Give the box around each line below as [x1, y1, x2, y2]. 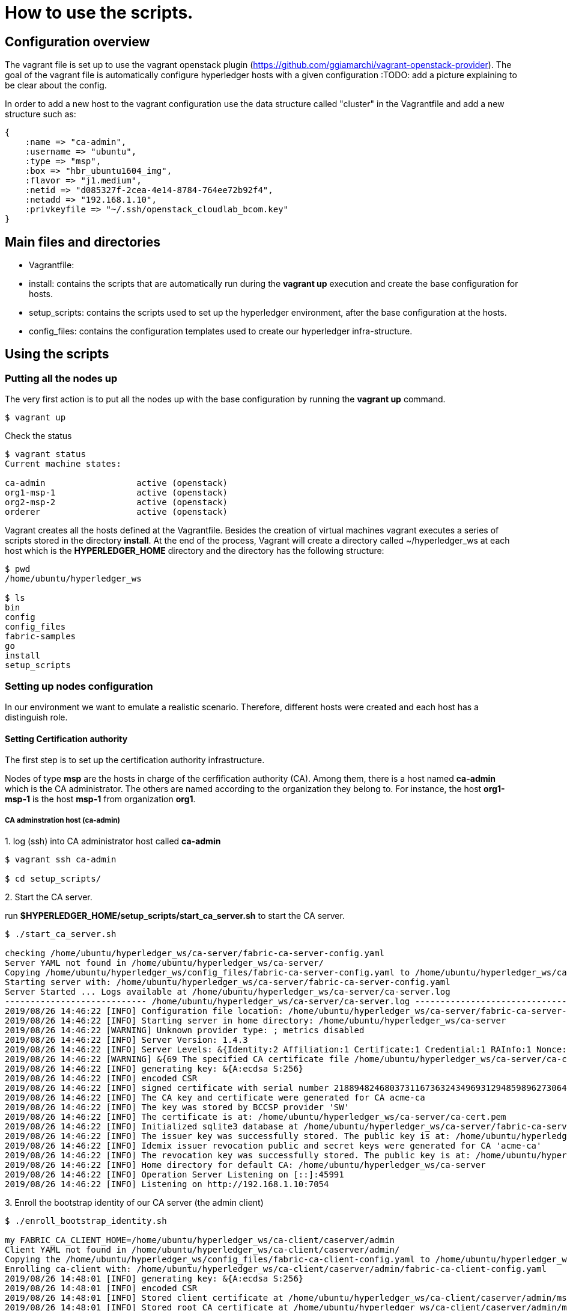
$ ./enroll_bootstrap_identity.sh [5, 1215, 167, 1226]
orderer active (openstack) [5, 507, 228, 517]
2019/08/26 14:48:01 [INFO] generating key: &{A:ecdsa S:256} [5, 1273, 304, 1283]
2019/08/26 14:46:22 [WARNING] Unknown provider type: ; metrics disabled [5, 1025, 365, 1035]
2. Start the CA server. [5, 891, 92, 902]
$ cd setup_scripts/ [5, 873, 102, 883]
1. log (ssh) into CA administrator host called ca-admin [5, 835, 221, 846]
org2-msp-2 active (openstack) [5, 497, 228, 508]
